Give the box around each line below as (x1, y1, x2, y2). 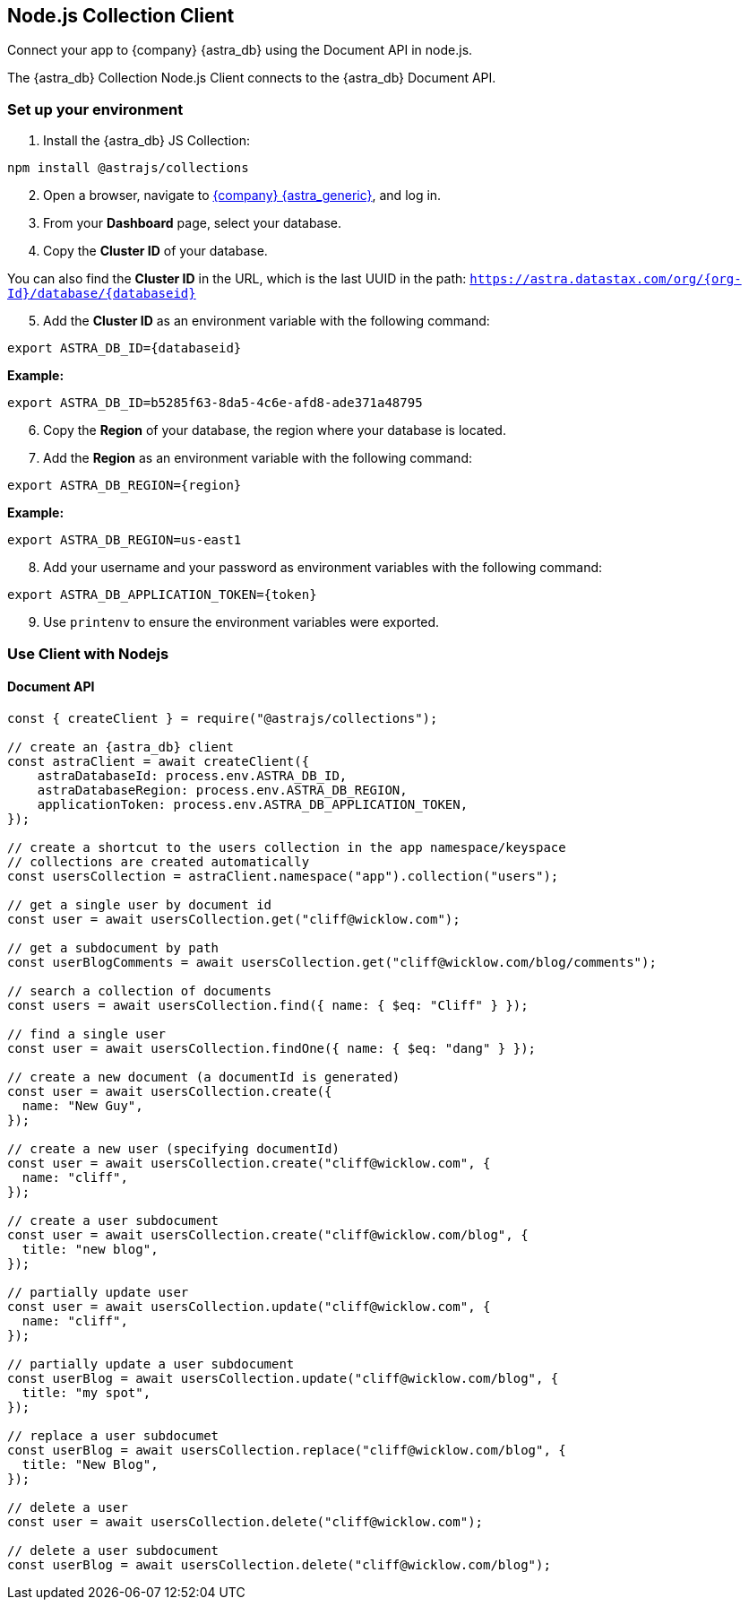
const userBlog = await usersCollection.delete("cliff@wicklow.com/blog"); (7, 1557, 551, 1572)
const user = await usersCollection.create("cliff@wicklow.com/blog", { (7, 1227, 529, 1242)
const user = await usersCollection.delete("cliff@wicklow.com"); (7, 1514, 484, 1529)
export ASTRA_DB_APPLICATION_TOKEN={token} (7, 587, 317, 603)
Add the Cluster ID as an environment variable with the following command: (43, 313, 490, 329)
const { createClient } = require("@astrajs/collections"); (7, 710, 438, 725)
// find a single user (7, 1026, 167, 1041)
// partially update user (7, 1284, 189, 1299)
